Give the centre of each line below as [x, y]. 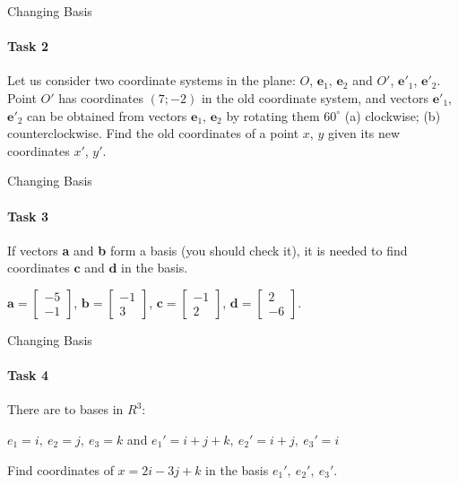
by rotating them [273, 115]
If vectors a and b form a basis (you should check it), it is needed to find [207, 250]
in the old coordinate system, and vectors [315, 97]
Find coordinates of [60, 469]
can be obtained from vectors [107, 115]
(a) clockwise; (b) [393, 115]
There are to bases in [65, 409]
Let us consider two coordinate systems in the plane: [151, 80]
